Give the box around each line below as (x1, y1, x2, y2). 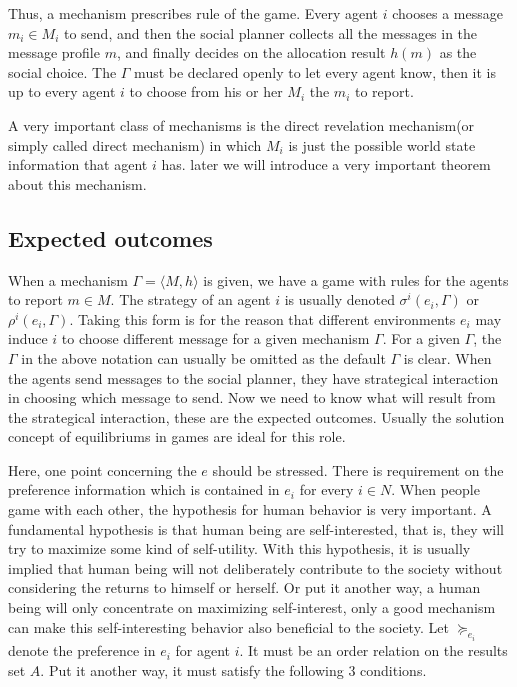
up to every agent (8, 81, 116, 102)
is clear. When (403, 347, 492, 368)
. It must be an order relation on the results (239, 640, 508, 661)
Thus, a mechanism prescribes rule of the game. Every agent (8, 3, 379, 23)
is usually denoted (284, 289, 395, 310)
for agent (175, 640, 230, 661)
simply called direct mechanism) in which (8, 134, 262, 155)
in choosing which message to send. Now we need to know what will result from (8, 387, 496, 408)
